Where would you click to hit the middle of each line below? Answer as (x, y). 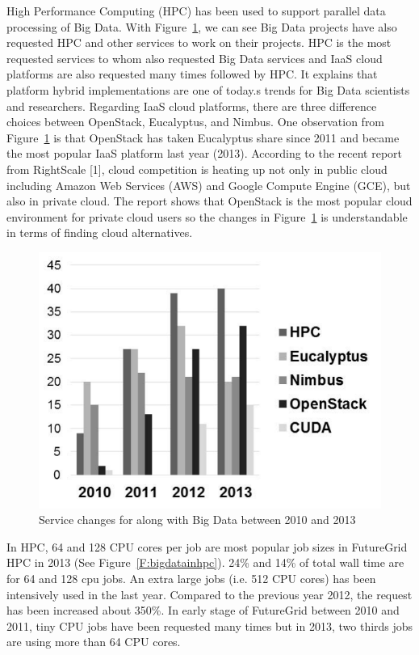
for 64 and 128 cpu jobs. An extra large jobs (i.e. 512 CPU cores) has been (191, 578)
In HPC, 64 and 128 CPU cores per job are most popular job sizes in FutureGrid (207, 546)
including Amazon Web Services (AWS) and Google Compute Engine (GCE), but (209, 185)
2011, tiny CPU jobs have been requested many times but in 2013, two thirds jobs (210, 625)
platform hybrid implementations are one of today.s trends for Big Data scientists (208, 89)
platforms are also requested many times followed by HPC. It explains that (192, 74)
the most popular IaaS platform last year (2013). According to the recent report (205, 153)
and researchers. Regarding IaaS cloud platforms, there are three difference (192, 106)
